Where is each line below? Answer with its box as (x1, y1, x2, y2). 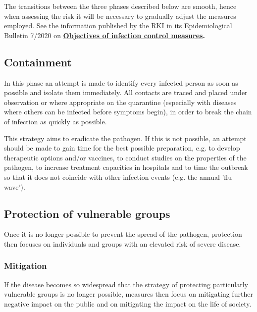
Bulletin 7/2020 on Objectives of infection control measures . (4, 30, 205, 40)
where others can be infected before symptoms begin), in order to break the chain (4, 106, 252, 117)
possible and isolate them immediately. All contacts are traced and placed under (4, 87, 248, 98)
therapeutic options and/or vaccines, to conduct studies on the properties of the (4, 152, 247, 162)
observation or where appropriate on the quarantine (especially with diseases (4, 97, 237, 107)
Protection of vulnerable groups (4, 206, 170, 221)
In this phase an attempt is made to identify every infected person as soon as (4, 77, 238, 88)
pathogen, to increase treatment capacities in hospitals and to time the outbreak (4, 162, 248, 172)
